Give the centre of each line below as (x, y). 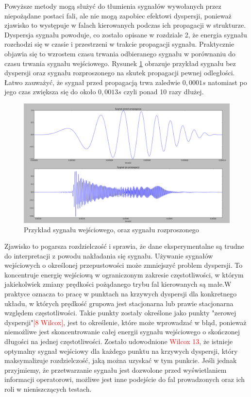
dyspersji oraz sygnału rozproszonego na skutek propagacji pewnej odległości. (120, 73)
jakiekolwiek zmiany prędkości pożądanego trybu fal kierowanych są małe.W (118, 284)
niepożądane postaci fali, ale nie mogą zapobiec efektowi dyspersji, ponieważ (118, 15)
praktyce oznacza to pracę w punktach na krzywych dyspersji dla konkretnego (121, 294)
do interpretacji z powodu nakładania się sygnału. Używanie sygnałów (109, 255)
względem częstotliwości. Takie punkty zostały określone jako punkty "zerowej (120, 313)
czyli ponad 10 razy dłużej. (164, 92)
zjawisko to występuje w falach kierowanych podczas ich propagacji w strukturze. (125, 25)
